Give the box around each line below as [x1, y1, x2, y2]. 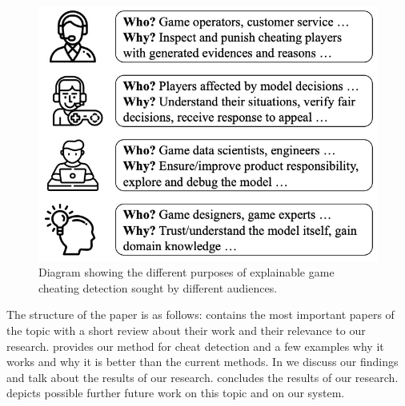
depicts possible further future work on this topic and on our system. [6, 384, 345, 401]
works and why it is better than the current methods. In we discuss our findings [6, 353, 399, 370]
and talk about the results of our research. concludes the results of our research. [6, 368, 399, 385]
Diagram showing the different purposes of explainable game [38, 264, 335, 281]
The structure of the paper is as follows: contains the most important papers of [6, 306, 395, 323]
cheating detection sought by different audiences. [38, 279, 278, 296]
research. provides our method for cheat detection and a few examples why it [6, 337, 384, 354]
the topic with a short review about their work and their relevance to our [6, 322, 366, 338]
